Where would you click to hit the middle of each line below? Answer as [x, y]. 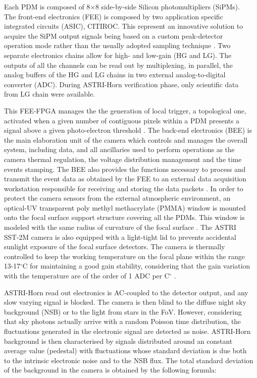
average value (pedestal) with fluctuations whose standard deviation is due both [126, 351]
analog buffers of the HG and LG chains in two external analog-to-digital [115, 75]
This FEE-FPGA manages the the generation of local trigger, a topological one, [125, 110]
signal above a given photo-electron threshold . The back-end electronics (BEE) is [128, 130]
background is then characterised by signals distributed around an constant [118, 341]
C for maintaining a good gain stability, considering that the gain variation [136, 266]
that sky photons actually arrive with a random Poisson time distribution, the [123, 321]
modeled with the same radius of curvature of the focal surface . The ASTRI [120, 227]
